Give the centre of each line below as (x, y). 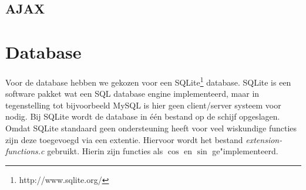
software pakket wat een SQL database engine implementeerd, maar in (132, 94)
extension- (264, 139)
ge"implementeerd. (245, 151)
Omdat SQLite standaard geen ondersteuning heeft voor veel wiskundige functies (151, 128)
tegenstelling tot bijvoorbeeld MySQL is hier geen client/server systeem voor (143, 105)
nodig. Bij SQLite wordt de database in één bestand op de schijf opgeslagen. (143, 116)
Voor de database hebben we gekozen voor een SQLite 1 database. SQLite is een (148, 81)
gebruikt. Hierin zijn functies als (105, 151)
